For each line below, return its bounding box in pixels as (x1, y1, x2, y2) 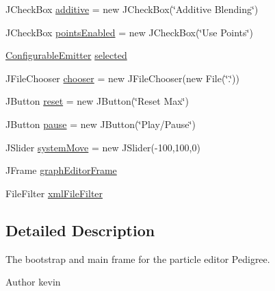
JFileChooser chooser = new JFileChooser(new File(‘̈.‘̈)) (5, 71, 240, 85)
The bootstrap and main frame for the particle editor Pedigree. (5, 251, 270, 266)
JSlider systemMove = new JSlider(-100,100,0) (5, 140, 200, 154)
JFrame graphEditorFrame (5, 163, 117, 177)
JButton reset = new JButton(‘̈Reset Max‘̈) (5, 94, 189, 108)
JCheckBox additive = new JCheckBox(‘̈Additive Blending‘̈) (5, 2, 259, 16)
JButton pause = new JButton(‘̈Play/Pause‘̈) (5, 116, 196, 131)
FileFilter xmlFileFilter (5, 186, 103, 200)
